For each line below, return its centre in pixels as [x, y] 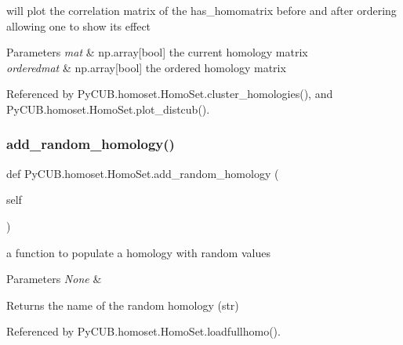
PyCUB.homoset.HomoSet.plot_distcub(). [108, 109]
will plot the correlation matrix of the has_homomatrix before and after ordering [201, 10]
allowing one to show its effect [79, 25]
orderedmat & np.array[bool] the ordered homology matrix [146, 67]
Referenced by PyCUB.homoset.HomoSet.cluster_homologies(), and [170, 94]
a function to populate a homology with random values [138, 252]
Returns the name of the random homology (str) [123, 305]
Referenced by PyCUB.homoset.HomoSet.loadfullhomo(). [143, 331]
